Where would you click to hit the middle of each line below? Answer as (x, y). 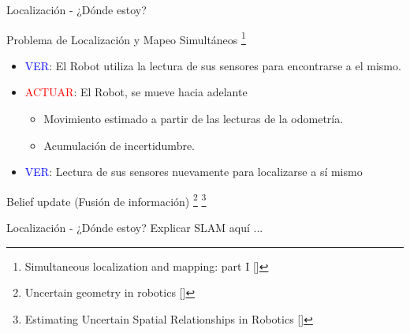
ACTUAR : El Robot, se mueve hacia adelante (136, 92)
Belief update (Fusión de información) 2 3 (106, 200)
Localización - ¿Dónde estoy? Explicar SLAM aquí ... (135, 228)
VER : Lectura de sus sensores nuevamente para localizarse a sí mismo (194, 172)
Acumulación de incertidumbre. (119, 145)
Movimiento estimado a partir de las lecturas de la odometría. (194, 119)
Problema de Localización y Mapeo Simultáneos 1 (126, 38)
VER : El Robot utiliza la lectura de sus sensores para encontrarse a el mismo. (213, 65)
